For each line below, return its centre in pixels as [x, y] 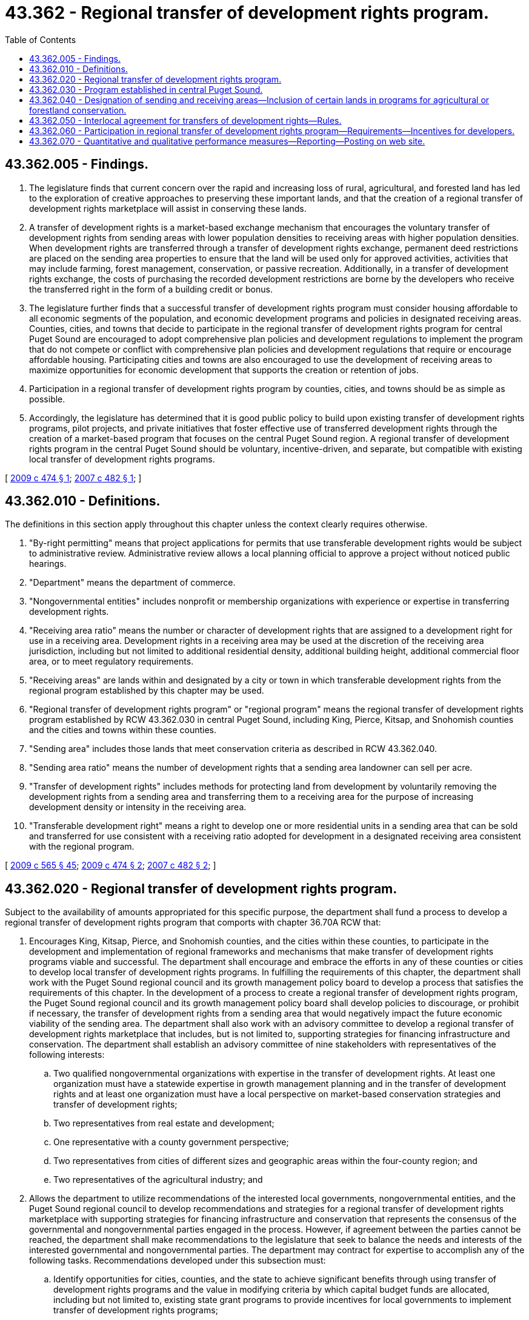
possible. [47, 399]
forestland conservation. [78, 110]
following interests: [67, 1055]
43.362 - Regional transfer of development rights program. [247, 13]
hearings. [48, 564]
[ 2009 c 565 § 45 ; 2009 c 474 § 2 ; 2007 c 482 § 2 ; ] [111, 865]
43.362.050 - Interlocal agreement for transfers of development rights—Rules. [185, 120]
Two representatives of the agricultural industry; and [158, 1180]
